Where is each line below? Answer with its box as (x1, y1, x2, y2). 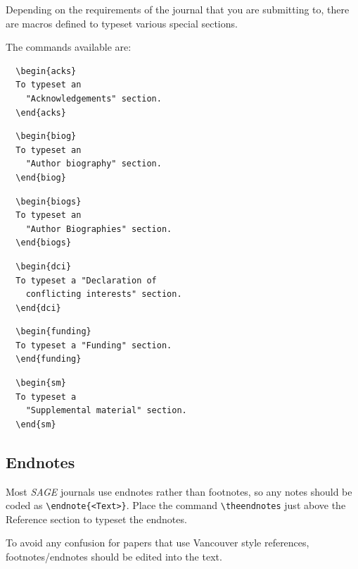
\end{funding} (15, 354, 82, 365)
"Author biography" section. (25, 159, 162, 169)
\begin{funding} (15, 326, 91, 337)
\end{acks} (15, 107, 66, 118)
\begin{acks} (15, 66, 77, 76)
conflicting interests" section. (25, 289, 182, 300)
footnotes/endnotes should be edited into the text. (6, 549, 222, 564)
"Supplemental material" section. (25, 405, 187, 416)
